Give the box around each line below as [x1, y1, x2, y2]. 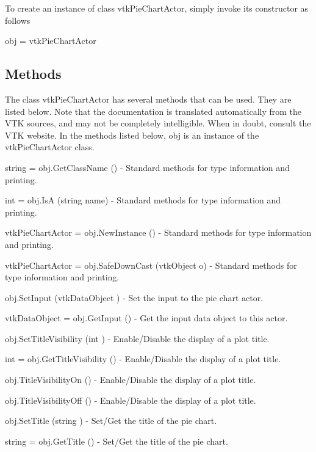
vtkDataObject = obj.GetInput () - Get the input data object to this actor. [5, 312, 288, 324]
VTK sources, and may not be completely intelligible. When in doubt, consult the [5, 117, 311, 129]
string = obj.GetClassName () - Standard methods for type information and [5, 161, 290, 173]
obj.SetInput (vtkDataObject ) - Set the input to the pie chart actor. [5, 291, 264, 304]
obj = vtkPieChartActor [5, 34, 96, 47]
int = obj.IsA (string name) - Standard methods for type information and [5, 194, 281, 206]
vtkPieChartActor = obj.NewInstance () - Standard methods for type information [5, 226, 312, 239]
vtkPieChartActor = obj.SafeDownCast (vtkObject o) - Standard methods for [5, 258, 297, 271]
